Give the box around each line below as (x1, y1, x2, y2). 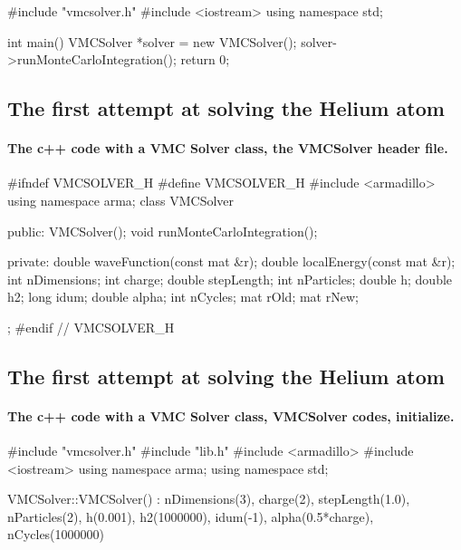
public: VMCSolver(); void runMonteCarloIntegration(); (7, 221, 318, 240)
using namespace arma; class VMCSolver (7, 190, 235, 209)
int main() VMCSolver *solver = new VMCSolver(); (7, 32, 297, 51)
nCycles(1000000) (7, 525, 105, 544)
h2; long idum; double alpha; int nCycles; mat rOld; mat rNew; (7, 287, 359, 306)
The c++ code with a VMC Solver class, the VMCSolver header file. (7, 139, 448, 158)
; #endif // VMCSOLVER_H (7, 317, 175, 336)
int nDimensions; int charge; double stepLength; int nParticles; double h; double (7, 269, 453, 288)
